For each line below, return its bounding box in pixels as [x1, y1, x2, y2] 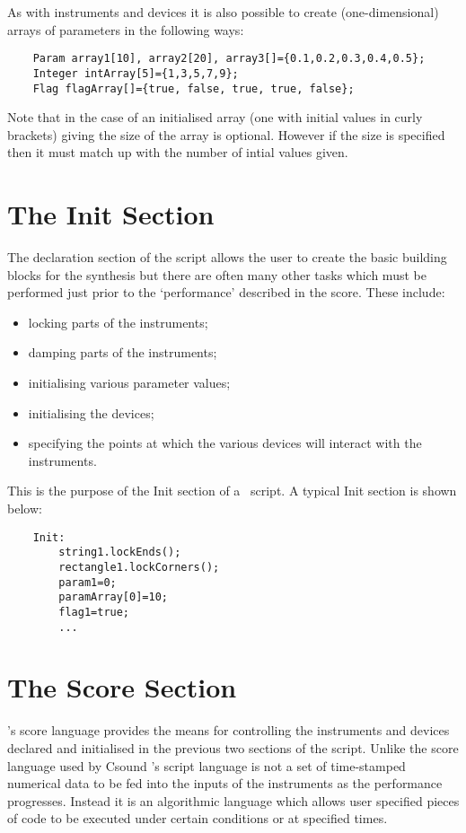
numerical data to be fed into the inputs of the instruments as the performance [7, 774, 443, 793]
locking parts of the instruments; [28, 312, 208, 331]
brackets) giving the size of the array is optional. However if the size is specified [7, 125, 445, 144]
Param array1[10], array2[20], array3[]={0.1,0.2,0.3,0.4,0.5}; [32, 52, 426, 66]
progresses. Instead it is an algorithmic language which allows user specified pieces [7, 791, 460, 810]
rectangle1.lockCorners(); [58, 560, 220, 574]
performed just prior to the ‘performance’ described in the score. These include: [7, 283, 445, 302]
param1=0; [58, 575, 117, 589]
